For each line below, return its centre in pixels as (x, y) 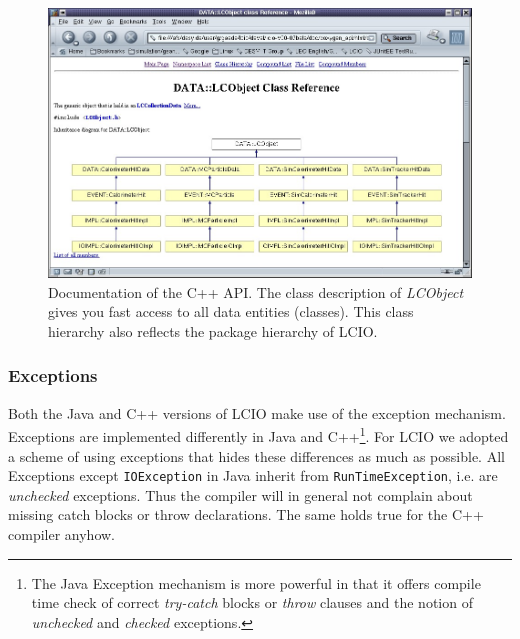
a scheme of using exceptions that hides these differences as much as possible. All (256, 455)
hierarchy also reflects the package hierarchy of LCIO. (213, 330)
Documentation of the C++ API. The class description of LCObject (256, 291)
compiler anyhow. (61, 534)
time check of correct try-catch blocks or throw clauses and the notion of (252, 602)
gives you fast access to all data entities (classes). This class (231, 311)
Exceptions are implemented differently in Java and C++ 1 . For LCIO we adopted (258, 435)
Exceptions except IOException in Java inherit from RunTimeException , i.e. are (253, 475)
